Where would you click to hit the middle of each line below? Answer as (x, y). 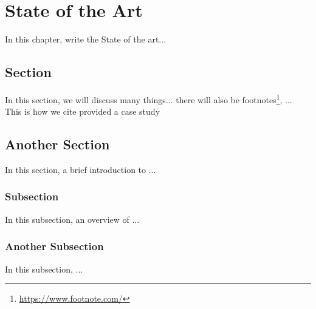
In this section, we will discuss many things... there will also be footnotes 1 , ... (149, 98)
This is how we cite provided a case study (83, 111)
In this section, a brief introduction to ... (81, 169)
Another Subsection (54, 246)
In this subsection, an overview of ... (72, 219)
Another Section (57, 144)
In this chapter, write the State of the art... (86, 39)
